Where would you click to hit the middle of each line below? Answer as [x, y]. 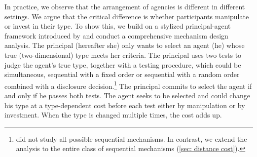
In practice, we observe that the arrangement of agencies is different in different [125, 6]
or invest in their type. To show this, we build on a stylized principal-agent [118, 26]
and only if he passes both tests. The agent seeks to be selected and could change [127, 95]
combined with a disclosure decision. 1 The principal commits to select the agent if [128, 85]
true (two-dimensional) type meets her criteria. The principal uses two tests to [123, 55]
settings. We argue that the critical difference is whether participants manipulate [127, 16]
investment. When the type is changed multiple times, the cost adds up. [113, 115]
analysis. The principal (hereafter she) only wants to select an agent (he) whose [125, 45]
